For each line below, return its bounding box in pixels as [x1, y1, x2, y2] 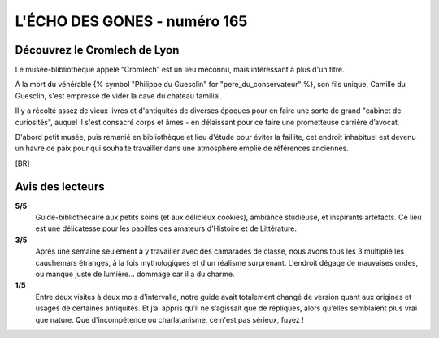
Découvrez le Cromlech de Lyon [15, 43, 180, 57]
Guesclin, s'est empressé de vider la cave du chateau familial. [15, 90, 223, 101]
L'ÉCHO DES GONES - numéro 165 [15, 12, 248, 30]
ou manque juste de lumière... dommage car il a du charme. [35, 269, 235, 279]
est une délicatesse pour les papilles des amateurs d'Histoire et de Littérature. [35, 223, 297, 233]
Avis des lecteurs [15, 180, 105, 193]
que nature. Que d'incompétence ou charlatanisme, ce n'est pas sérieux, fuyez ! [35, 314, 304, 324]
